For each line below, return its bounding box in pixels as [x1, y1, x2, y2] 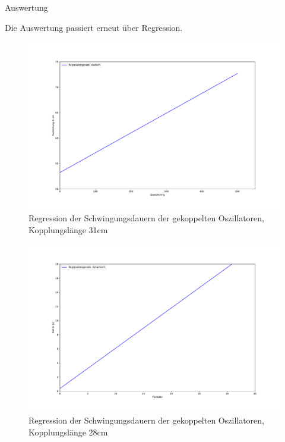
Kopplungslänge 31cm [28, 223, 108, 236]
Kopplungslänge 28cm [28, 425, 108, 438]
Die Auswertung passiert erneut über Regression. [5, 21, 183, 33]
